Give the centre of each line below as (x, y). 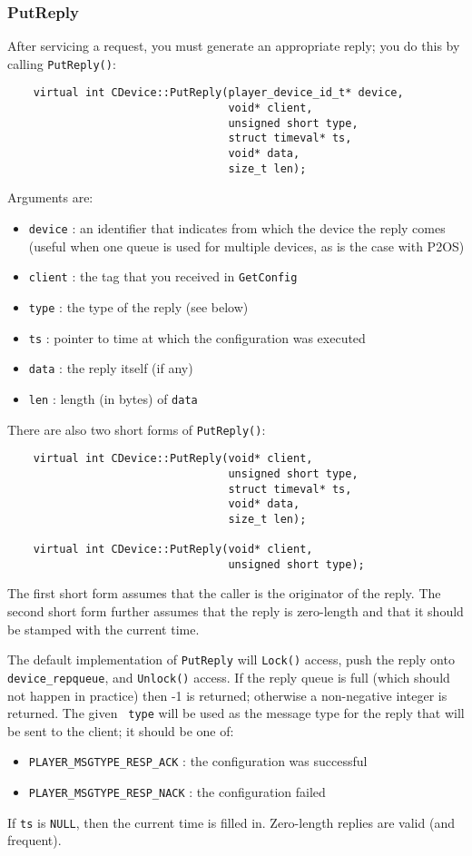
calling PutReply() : (62, 63)
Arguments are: (50, 197)
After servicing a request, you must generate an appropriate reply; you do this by (234, 46)
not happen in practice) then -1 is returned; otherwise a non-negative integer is (227, 695)
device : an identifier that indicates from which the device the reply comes (237, 228)
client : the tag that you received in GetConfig (163, 276)
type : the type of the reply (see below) (138, 306)
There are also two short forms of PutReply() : (137, 429)
